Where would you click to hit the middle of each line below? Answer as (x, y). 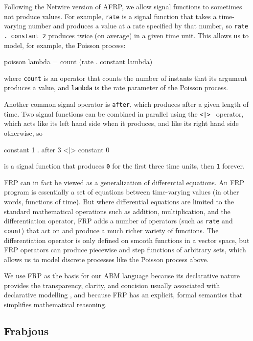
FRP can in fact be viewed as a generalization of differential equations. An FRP (124, 182)
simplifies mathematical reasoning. (56, 304)
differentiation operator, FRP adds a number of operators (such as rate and (118, 221)
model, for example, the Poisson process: (65, 45)
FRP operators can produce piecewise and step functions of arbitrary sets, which (125, 250)
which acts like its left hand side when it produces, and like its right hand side (121, 123)
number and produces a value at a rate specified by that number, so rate (138, 26)
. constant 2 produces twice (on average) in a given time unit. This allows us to (126, 35)
